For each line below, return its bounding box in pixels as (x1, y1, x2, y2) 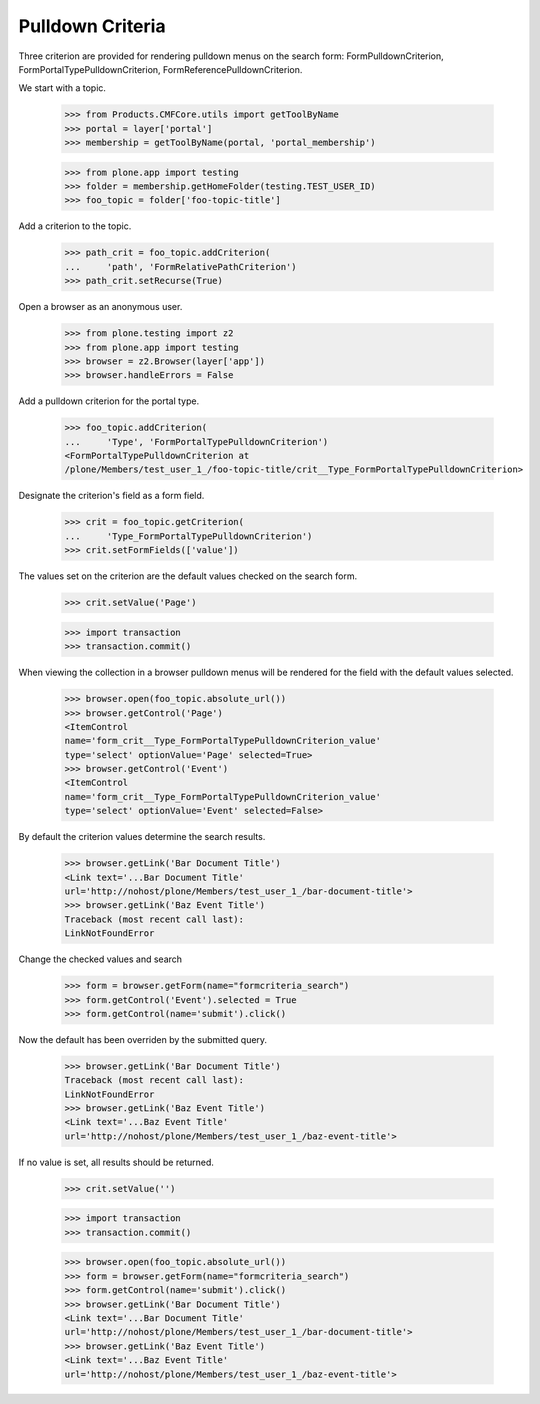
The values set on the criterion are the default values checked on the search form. (18, 570, 358, 582)
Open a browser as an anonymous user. (18, 301, 183, 313)
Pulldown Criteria (18, 15, 166, 37)
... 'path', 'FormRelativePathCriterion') (64, 261, 297, 272)
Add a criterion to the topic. (18, 220, 132, 232)
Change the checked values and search (18, 953, 183, 965)
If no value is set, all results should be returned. (18, 1156, 215, 1168)
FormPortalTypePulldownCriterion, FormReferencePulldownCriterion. (18, 63, 303, 75)
